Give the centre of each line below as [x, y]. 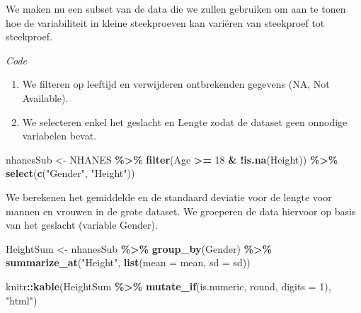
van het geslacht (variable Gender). [82, 225]
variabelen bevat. [59, 136]
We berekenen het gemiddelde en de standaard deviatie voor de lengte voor [169, 197]
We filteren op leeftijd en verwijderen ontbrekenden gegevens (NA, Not [176, 84]
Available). [45, 97]
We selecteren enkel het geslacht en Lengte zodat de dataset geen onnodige [185, 121]
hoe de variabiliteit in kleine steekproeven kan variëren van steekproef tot [165, 22]
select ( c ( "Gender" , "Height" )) [70, 173]
